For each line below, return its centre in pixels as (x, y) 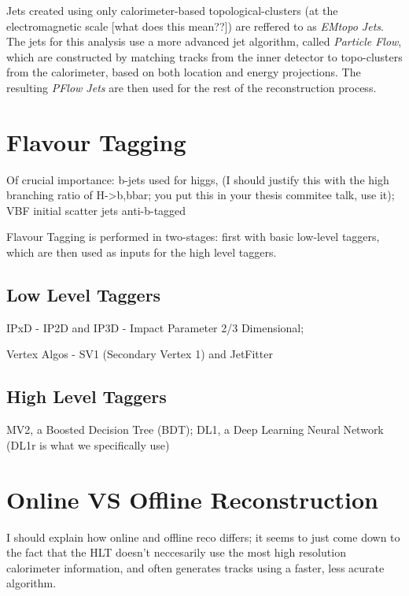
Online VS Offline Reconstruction (192, 499)
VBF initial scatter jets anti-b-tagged (96, 210)
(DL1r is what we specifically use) (88, 444)
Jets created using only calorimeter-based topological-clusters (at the (172, 10)
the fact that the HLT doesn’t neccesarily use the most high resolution (176, 552)
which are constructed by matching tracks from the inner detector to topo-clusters (204, 56)
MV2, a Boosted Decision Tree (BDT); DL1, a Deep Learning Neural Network (195, 429)
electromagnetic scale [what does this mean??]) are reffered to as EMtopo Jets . (195, 26)
